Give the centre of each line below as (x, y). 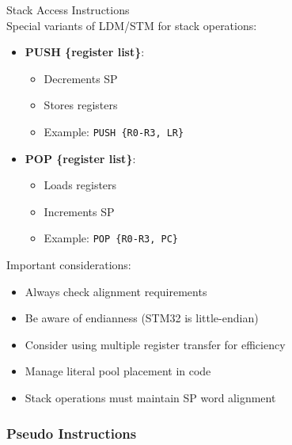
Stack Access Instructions (68, 10)
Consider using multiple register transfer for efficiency (155, 344)
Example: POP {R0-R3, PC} (111, 238)
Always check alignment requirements (116, 291)
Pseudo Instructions (72, 433)
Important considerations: (69, 265)
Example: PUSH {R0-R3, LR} (114, 131)
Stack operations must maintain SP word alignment (150, 398)
